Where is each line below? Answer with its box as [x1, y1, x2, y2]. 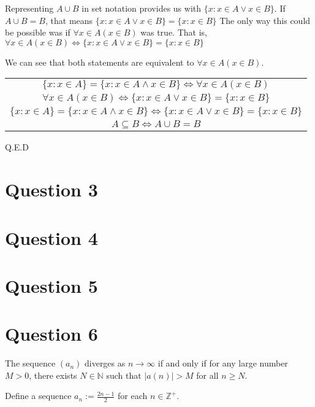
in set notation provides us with [82, 2, 202, 14]
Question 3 [5, 177, 98, 202]
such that [106, 368, 142, 381]
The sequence [5, 357, 56, 370]
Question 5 [5, 273, 98, 298]
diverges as [84, 357, 126, 370]
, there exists [29, 368, 77, 381]
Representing [5, 2, 54, 14]
